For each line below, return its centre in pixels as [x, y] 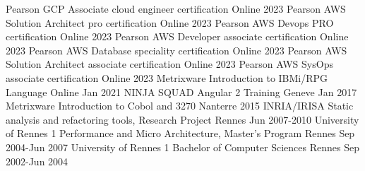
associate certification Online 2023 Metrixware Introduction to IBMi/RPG [167, 77]
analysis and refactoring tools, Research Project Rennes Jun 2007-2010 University [182, 119]
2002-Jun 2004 [37, 161]
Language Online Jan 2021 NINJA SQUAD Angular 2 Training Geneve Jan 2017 [181, 92]
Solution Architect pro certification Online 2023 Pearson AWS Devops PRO [170, 22]
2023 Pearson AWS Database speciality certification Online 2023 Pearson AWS [176, 50]
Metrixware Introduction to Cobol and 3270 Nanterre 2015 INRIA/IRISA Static [180, 106]
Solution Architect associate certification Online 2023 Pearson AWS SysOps [169, 64]
